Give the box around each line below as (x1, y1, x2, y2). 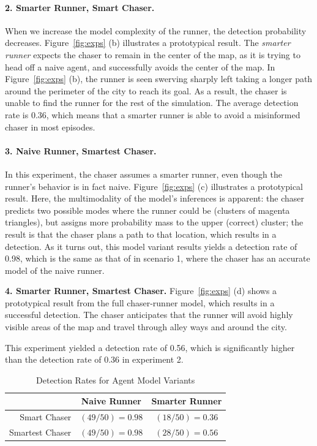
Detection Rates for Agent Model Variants (36, 373, 195, 386)
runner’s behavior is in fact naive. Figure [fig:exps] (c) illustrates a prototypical (5, 180, 303, 192)
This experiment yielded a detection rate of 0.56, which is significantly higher (5, 341, 295, 353)
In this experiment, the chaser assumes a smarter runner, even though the (5, 167, 282, 180)
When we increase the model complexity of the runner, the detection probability (5, 24, 307, 37)
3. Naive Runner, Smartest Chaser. (5, 144, 157, 157)
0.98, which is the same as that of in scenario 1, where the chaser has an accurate (5, 252, 310, 265)
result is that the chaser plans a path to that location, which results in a (5, 227, 277, 240)
